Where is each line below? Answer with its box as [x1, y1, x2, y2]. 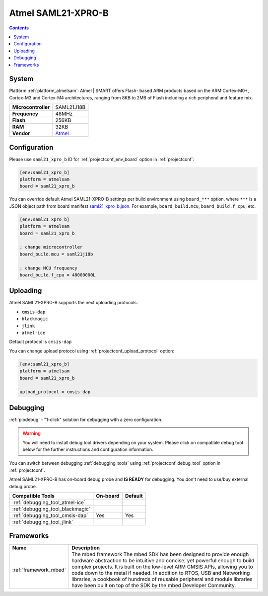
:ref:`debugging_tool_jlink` [12, 518, 73, 525]
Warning [22, 430, 41, 436]
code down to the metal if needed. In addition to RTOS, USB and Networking [71, 570, 250, 577]
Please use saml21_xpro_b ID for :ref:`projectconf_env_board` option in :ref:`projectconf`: [9, 156, 195, 162]
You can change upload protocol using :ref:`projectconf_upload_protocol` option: [9, 348, 175, 354]
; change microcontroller [19, 244, 83, 250]
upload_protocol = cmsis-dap [19, 389, 91, 395]
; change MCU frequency [19, 265, 78, 271]
